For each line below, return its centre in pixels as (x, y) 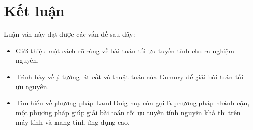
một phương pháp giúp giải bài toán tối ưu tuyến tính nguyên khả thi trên (128, 112)
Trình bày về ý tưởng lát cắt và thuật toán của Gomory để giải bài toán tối (129, 76)
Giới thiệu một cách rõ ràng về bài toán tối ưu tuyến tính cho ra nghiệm (125, 50)
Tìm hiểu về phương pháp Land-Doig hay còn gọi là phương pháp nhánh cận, (132, 103)
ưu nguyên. (32, 86)
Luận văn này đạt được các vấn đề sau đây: (70, 34)
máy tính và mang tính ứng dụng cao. (72, 122)
